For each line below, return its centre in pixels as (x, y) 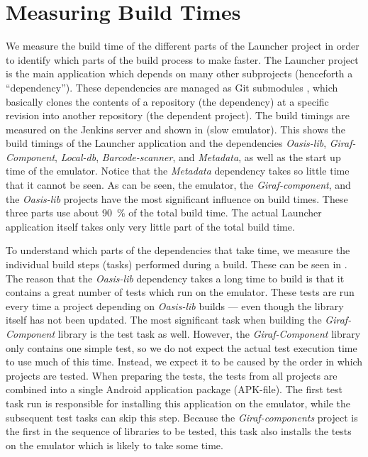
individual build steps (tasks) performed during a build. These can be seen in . (177, 264)
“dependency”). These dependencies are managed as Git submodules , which (172, 87)
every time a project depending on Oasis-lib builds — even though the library (175, 305)
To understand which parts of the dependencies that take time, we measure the (178, 250)
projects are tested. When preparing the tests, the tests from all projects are (172, 375)
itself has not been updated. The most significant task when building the (164, 320)
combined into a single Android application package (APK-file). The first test (174, 389)
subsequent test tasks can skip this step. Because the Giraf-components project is (182, 417)
